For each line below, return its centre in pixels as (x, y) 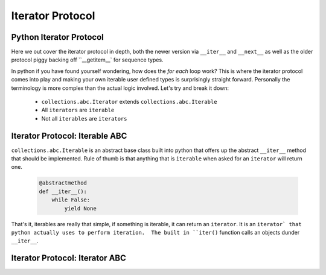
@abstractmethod (63, 183)
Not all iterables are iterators (84, 118)
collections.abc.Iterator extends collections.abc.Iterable (129, 102)
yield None (80, 208)
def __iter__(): (63, 191)
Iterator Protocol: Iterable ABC (69, 136)
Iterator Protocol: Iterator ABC (69, 258)
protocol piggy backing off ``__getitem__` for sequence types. (87, 60)
